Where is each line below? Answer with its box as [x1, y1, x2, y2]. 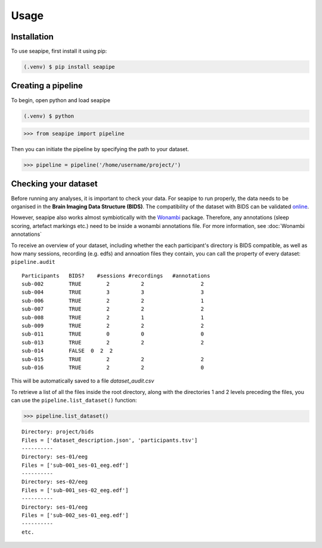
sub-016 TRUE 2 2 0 [21, 364, 204, 371]
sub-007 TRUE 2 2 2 [21, 306, 204, 313]
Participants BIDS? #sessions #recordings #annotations [21, 272, 210, 279]
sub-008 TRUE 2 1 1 [21, 314, 204, 321]
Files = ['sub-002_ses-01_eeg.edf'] [21, 512, 129, 519]
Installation [11, 32, 54, 42]
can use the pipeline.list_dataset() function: [11, 397, 137, 404]
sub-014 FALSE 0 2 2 [21, 347, 113, 355]
